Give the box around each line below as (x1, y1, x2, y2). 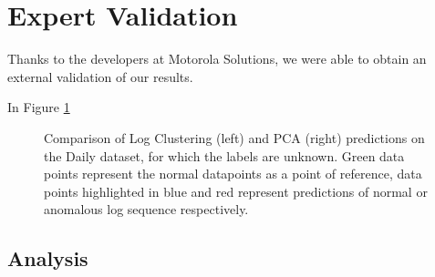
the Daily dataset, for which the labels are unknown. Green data (44, 146, 405, 165)
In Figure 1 (7, 97, 70, 117)
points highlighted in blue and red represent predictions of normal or (44, 181, 428, 200)
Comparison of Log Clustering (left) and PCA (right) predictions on (44, 128, 425, 147)
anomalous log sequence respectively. (44, 200, 249, 219)
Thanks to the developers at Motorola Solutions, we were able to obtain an (7, 49, 427, 68)
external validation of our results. (7, 67, 193, 86)
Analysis (7, 244, 88, 272)
